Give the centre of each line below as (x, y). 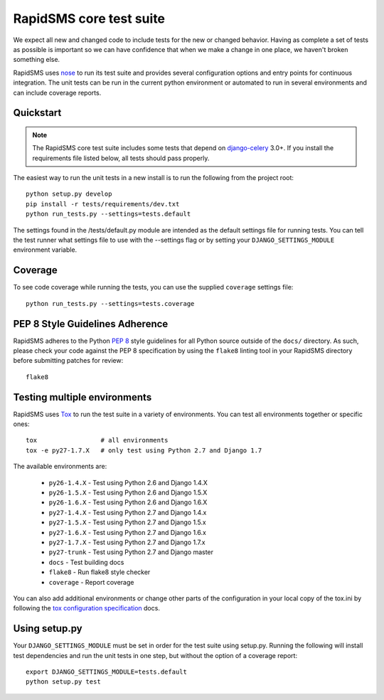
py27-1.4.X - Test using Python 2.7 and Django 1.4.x (128, 512)
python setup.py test (63, 682)
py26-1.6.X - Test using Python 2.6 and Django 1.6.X (128, 502)
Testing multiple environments (82, 397)
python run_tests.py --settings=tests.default (108, 214)
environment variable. (45, 250)
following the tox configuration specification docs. (86, 608)
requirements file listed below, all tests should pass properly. (121, 158)
